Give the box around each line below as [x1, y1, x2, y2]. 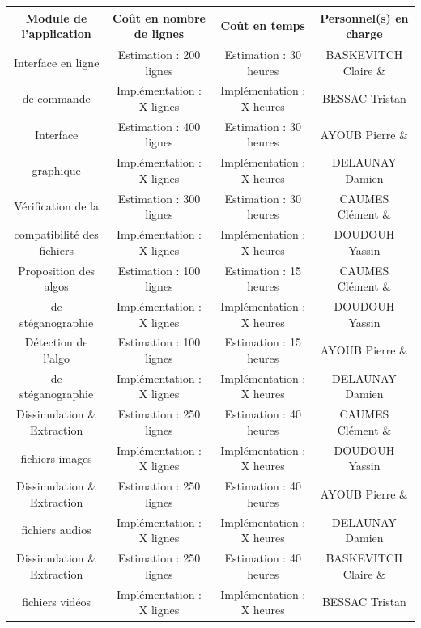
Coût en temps [220, 17, 305, 34]
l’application [21, 25, 91, 42]
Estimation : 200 [117, 45, 201, 62]
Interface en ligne [13, 53, 100, 70]
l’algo [43, 350, 70, 367]
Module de [26, 9, 87, 26]
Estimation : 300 [117, 189, 201, 206]
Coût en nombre [113, 9, 206, 26]
